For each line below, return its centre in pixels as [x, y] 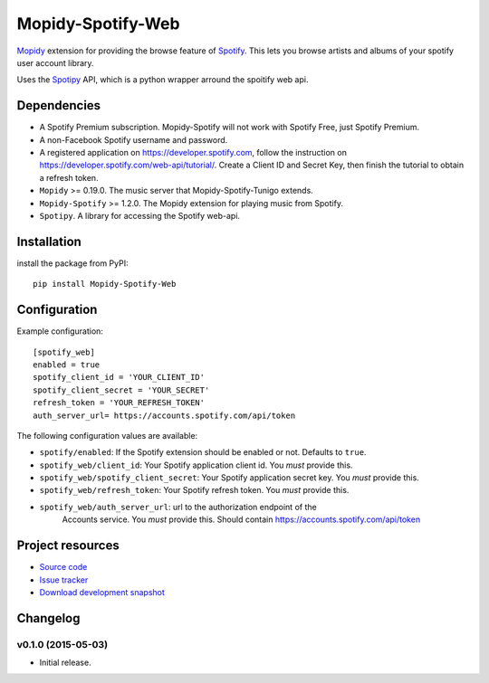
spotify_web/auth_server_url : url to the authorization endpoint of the [178, 507]
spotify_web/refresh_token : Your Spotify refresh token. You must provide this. [194, 490]
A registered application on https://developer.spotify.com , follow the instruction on [193, 153]
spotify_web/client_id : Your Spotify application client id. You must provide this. [196, 465]
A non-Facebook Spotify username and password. [134, 139]
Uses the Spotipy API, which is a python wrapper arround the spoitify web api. [163, 80]
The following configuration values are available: [107, 435]
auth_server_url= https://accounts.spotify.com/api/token [164, 415]
